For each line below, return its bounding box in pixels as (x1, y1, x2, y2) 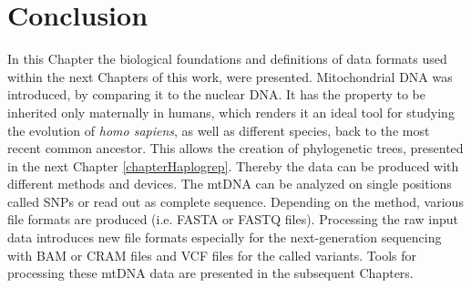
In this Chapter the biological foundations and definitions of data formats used (7, 49, 447, 68)
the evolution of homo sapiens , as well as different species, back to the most (7, 120, 430, 139)
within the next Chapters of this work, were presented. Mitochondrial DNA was (7, 67, 453, 86)
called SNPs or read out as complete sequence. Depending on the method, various (7, 191, 464, 211)
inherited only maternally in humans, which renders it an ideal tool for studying (7, 102, 455, 121)
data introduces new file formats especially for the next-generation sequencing (7, 228, 442, 247)
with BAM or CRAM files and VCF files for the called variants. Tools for (7, 245, 417, 264)
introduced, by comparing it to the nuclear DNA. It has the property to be (7, 85, 425, 104)
